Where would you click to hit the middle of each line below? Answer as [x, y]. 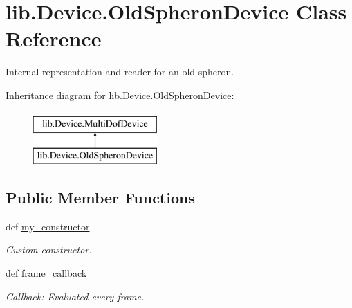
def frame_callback [46, 273]
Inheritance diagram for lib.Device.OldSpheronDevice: [120, 94]
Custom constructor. [49, 250]
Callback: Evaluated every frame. [75, 296]
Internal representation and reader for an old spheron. [120, 72]
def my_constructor [48, 226]
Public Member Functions [100, 198]
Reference [54, 38]
